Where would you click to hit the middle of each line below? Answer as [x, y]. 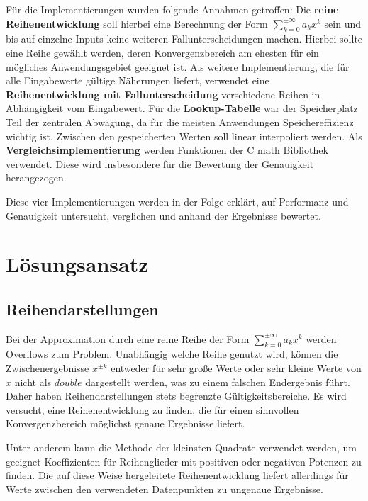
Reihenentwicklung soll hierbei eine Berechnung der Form [137, 23]
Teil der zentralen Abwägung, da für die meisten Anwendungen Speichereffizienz [180, 122]
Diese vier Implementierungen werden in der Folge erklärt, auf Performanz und [177, 201]
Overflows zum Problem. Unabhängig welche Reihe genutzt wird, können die [172, 354]
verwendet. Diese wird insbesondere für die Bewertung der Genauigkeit [160, 163]
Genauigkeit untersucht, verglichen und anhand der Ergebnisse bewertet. [163, 215]
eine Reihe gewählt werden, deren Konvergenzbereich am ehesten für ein [162, 52]
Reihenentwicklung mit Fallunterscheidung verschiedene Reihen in [163, 94]
